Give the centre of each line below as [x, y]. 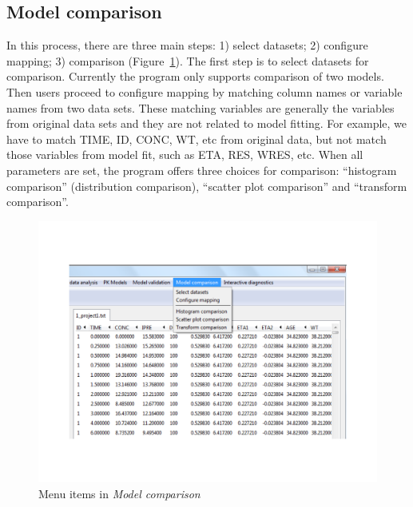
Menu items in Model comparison [119, 493]
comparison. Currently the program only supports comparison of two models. [195, 76]
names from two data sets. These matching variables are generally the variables [201, 107]
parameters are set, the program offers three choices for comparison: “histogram [202, 170]
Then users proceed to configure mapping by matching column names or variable [205, 91]
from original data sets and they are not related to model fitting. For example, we [207, 123]
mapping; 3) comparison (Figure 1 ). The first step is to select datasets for [188, 60]
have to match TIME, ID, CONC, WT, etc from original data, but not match [197, 139]
